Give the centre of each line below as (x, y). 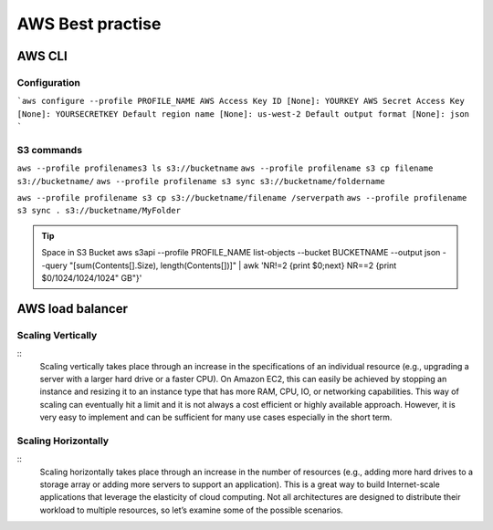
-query (54, 265)
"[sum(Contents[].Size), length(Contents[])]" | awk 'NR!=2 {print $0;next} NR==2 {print (233, 265)
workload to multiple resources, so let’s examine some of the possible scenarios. (192, 510)
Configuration (49, 82)
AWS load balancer (72, 309)
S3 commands (49, 150)
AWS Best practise (89, 24)
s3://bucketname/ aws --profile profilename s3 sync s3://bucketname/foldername (201, 181)
